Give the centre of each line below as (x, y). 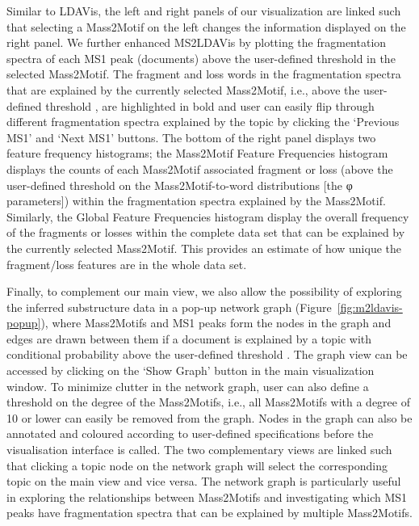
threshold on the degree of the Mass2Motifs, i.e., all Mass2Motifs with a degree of (208, 402)
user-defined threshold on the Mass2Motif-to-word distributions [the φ (180, 185)
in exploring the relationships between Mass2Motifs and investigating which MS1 (207, 497)
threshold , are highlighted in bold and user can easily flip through (210, 105)
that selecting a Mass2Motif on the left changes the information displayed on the (206, 26)
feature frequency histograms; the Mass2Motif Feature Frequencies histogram (197, 153)
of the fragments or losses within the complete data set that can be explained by (206, 232)
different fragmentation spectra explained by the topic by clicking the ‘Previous (203, 122)
